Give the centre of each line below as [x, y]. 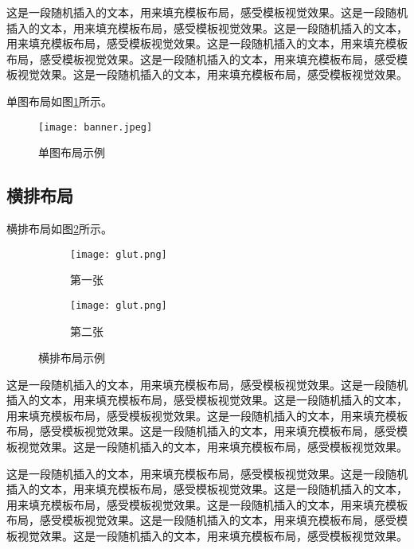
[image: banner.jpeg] [96, 127]
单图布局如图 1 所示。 [59, 101]
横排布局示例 [72, 358]
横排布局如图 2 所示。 [59, 229]
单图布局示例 [72, 152]
